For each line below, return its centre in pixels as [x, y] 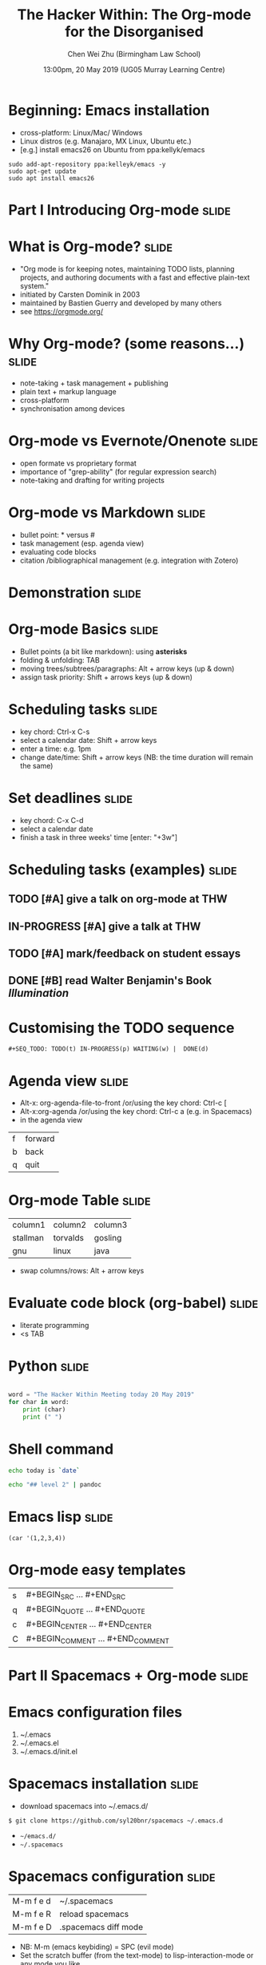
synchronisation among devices [72, 408]
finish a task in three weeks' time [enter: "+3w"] [99, 837]
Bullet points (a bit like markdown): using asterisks [103, 652]
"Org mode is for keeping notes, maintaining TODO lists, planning [127, 268]
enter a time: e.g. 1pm [56, 748]
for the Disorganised [134, 32]
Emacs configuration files [95, 1712]
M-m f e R [32, 1914]
